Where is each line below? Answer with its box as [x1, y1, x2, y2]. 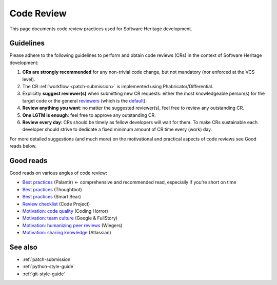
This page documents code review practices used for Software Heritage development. [9, 26, 192, 32]
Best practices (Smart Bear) [22, 194, 82, 200]
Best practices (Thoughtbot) [22, 186, 82, 192]
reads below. [9, 143, 37, 149]
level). [22, 76, 35, 82]
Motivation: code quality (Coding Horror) [22, 208, 109, 214]
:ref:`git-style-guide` [22, 271, 66, 277]
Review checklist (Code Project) [22, 200, 90, 207]
